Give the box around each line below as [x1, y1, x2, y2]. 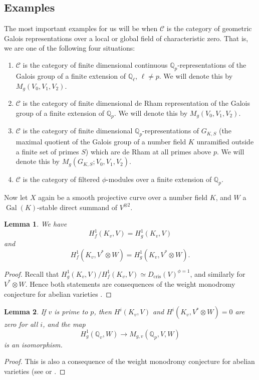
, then [94, 306, 112, 317]
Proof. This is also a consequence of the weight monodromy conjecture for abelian [4, 356, 255, 366]
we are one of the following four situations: [4, 43, 135, 53]
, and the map [43, 319, 86, 329]
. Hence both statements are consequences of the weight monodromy [25, 278, 235, 289]
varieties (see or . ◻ [4, 365, 66, 376]
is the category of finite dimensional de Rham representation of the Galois [23, 98, 250, 108]
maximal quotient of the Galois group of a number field [16, 136, 186, 147]
